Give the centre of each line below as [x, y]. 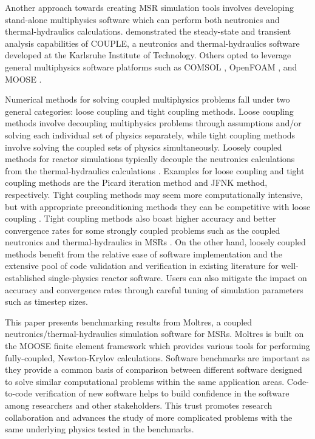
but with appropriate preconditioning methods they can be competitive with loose [158, 206]
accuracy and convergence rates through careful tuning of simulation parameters [154, 289]
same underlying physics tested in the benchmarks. [100, 429]
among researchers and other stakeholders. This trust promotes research [139, 405]
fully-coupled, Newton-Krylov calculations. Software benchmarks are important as [157, 357]
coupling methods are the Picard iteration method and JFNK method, [136, 182]
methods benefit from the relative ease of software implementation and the [144, 254]
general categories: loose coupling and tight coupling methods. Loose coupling [149, 111]
